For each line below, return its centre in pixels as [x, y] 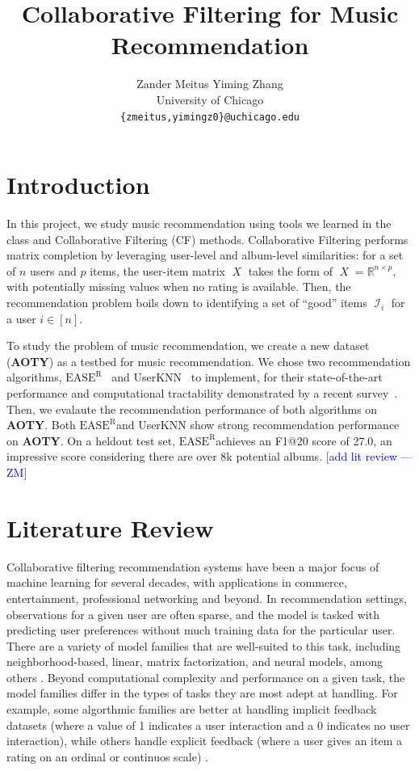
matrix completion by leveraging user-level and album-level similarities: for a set [205, 255]
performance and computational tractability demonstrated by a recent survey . [202, 393]
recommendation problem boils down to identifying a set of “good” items [187, 303]
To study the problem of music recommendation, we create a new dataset [188, 345]
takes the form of [290, 270]
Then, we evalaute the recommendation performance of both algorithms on [192, 409]
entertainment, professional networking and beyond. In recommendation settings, [207, 598]
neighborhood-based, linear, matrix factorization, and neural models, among [195, 661]
